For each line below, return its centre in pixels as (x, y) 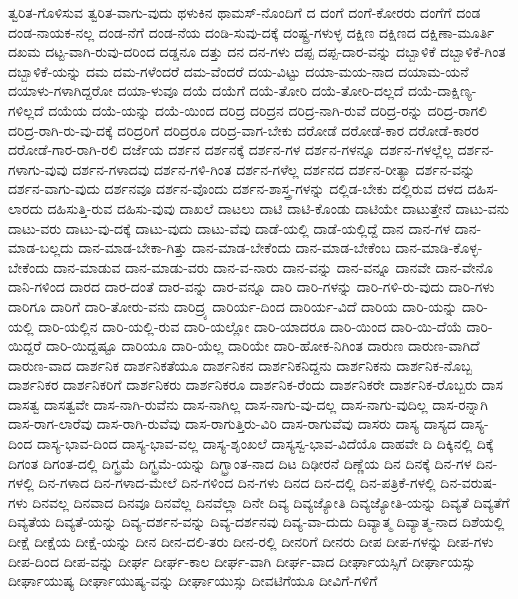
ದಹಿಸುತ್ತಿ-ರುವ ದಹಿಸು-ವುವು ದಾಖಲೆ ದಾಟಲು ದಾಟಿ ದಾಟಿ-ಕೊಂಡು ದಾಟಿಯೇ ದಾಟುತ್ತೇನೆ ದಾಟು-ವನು (278, 207)
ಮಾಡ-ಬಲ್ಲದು (41, 247)
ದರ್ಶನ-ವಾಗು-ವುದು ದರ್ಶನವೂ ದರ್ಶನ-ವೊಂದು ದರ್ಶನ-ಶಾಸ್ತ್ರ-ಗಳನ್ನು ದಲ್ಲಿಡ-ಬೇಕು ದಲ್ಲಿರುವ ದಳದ (235, 188)
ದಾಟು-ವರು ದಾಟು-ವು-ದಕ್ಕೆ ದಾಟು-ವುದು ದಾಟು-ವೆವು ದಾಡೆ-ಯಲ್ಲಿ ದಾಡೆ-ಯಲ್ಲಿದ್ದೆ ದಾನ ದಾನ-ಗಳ (229, 227)
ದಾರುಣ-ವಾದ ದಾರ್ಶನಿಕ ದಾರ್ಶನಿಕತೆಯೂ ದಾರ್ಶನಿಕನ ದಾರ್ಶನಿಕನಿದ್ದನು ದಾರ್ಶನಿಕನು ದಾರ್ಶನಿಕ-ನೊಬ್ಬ (240, 364)
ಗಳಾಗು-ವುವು (38, 168)
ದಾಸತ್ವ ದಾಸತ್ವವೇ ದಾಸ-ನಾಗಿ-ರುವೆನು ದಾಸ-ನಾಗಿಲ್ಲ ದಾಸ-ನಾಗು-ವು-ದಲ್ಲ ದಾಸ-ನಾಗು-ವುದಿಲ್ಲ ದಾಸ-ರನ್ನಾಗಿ (248, 403)
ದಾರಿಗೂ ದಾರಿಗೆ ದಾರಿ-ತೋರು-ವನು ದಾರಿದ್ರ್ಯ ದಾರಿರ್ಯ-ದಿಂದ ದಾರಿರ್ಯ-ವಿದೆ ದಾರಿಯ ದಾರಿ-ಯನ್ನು (233, 305)
